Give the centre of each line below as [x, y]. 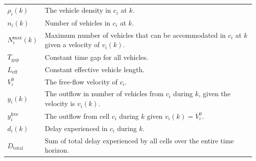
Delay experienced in [76, 128]
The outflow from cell [77, 116]
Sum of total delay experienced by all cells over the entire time [140, 140]
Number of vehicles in [78, 22]
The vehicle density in [78, 10]
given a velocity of [72, 44]
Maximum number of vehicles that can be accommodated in [135, 35]
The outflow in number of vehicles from [104, 94]
